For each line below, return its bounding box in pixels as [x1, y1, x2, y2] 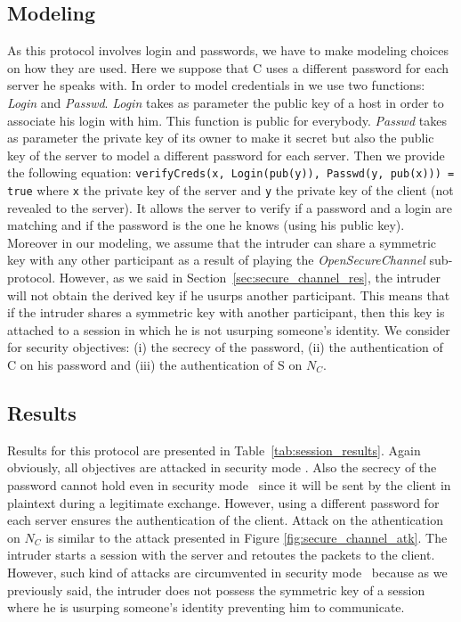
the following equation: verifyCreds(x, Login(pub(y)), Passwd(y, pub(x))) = [7, 163, 455, 182]
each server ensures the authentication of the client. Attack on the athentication [7, 511, 443, 529]
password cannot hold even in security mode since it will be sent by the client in [7, 476, 451, 494]
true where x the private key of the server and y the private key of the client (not [7, 181, 454, 200]
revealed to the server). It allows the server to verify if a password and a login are [7, 198, 452, 217]
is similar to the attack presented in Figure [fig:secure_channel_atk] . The [45, 528, 448, 546]
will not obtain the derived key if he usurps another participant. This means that [7, 285, 450, 304]
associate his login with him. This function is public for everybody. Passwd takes [7, 110, 447, 129]
